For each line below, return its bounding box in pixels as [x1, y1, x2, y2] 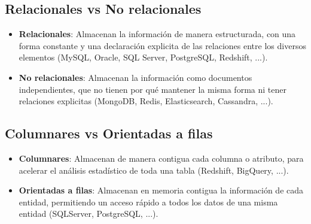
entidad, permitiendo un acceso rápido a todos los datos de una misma [19, 195, 278, 208]
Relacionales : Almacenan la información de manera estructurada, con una [19, 28, 296, 40]
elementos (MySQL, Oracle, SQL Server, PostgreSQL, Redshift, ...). [19, 51, 268, 63]
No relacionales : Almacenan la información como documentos [19, 71, 252, 83]
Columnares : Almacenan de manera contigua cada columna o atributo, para [19, 152, 304, 164]
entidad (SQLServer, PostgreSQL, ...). [19, 207, 158, 220]
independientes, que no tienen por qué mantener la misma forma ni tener [19, 83, 286, 95]
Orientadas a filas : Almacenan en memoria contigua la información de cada [19, 184, 304, 196]
